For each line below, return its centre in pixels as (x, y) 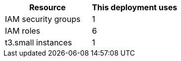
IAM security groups (43, 19)
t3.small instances (39, 42)
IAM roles (23, 31)
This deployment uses (135, 7)
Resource (47, 7)
